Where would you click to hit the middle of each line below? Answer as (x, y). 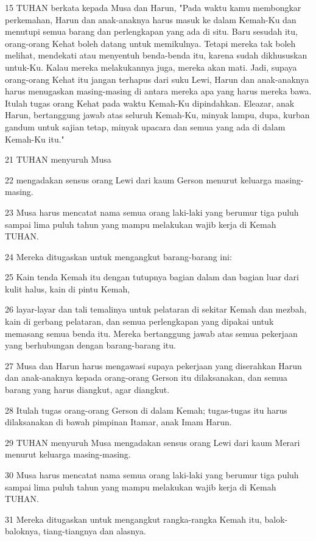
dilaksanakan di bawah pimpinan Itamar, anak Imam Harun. (118, 422)
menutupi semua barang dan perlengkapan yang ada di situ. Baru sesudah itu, (151, 31)
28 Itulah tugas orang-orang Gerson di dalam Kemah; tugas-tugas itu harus (146, 410)
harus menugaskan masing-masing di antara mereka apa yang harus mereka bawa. (158, 91)
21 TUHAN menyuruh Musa (58, 159)
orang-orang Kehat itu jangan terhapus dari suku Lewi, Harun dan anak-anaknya (157, 79)
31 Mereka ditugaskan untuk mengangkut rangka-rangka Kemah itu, (133, 519)
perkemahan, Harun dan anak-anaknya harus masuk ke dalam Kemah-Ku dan (151, 19)
